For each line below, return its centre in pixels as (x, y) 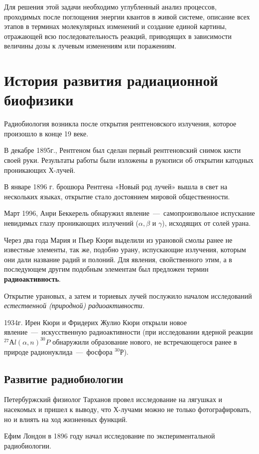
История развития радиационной (111, 80)
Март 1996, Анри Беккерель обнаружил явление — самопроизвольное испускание (129, 213)
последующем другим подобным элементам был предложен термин (106, 269)
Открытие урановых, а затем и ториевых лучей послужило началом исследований (128, 295)
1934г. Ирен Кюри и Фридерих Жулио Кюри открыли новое (95, 322)
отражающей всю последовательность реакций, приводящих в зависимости (118, 36)
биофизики (39, 100)
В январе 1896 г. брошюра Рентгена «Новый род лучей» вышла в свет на (116, 187)
